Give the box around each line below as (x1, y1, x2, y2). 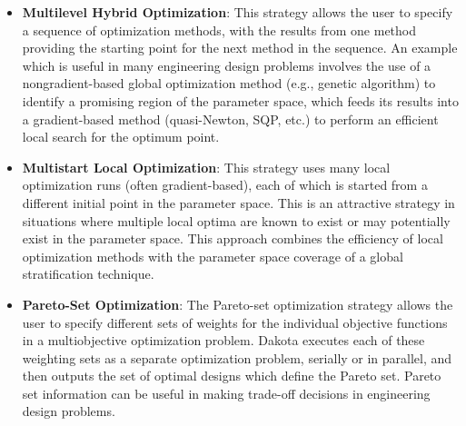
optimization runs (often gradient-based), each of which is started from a (22, 175, 428, 194)
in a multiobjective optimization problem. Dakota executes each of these (22, 331, 425, 350)
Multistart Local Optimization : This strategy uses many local (22, 157, 391, 176)
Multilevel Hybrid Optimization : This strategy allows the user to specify (22, 3, 453, 21)
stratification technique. (22, 264, 154, 283)
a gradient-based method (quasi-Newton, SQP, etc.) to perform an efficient (22, 109, 439, 128)
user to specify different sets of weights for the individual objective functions (22, 312, 448, 332)
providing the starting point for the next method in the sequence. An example (22, 38, 458, 57)
